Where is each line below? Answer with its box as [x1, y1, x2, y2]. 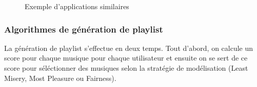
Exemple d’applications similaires [25, 1, 129, 11]
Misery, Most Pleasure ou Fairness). [4, 72, 116, 83]
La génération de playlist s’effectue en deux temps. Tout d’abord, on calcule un [4, 42, 253, 53]
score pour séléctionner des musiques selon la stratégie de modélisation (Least [4, 63, 248, 73]
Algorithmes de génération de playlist [4, 22, 163, 35]
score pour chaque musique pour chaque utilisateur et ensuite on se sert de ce [4, 52, 248, 63]
